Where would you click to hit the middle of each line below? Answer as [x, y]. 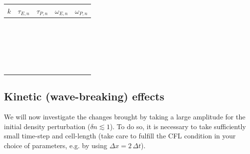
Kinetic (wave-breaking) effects [84, 96]
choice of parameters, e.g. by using [56, 145]
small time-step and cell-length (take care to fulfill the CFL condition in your [120, 136]
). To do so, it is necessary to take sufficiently [178, 126]
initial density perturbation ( [47, 126]
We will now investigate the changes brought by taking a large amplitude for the [125, 117]
